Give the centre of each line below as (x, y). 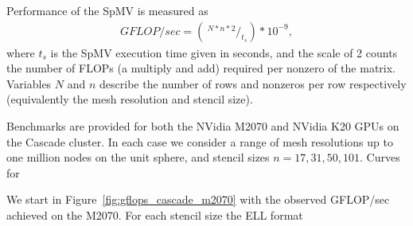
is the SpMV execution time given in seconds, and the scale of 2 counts (224, 52)
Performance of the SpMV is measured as (107, 10)
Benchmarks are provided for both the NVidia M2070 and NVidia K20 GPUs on (203, 126)
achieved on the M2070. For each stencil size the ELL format (155, 214)
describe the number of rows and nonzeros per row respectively (253, 83)
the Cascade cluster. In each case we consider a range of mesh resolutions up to (200, 141)
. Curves (380, 157)
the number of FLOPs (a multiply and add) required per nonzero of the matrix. (201, 68)
